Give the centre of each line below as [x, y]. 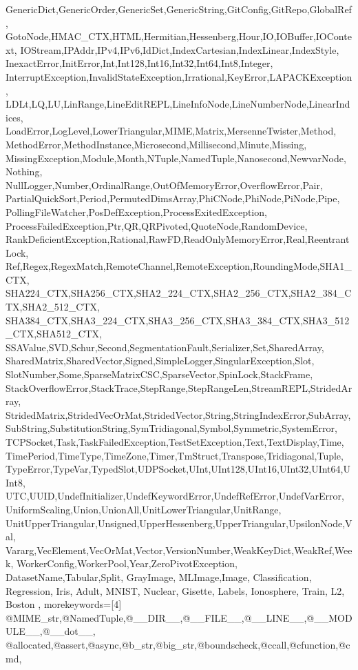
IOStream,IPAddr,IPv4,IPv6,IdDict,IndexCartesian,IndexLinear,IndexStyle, [180, 49]
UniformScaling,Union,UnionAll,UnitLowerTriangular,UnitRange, [144, 509]
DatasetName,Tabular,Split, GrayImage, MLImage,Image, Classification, [159, 577]
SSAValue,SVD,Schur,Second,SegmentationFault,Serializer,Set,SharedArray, [165, 347]
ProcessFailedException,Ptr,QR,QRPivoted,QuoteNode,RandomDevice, [157, 225]
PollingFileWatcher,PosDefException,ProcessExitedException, [136, 211]
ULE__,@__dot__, [51, 631]
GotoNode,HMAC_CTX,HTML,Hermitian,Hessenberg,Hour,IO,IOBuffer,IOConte [179, 36]
